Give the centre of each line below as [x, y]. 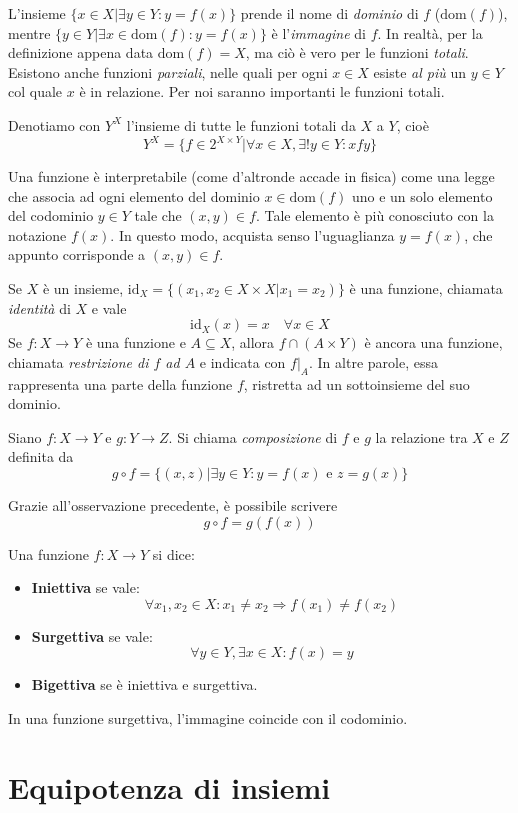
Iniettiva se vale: [85, 587]
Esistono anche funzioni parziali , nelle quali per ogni [168, 71]
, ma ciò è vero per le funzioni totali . [357, 52]
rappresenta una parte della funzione [120, 383]
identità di [39, 307]
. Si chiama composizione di [253, 436]
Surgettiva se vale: [92, 635]
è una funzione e [135, 342]
